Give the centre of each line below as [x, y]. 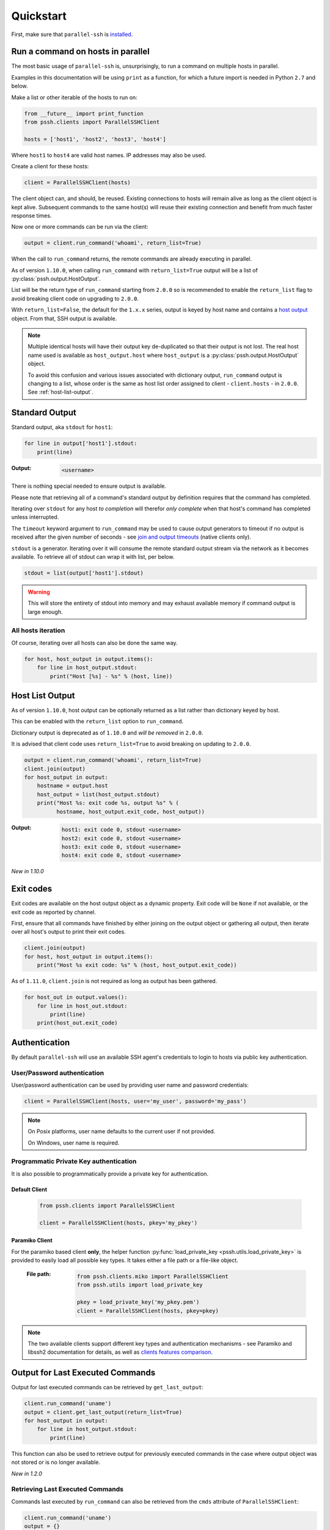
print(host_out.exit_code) [78, 1023]
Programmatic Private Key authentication [74, 1162]
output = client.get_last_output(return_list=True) [103, 1412]
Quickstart [39, 16]
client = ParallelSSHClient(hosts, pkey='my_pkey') [119, 1223]
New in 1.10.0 [28, 871]
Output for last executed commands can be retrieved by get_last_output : [108, 1387]
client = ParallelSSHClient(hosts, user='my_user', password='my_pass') [135, 1101]
